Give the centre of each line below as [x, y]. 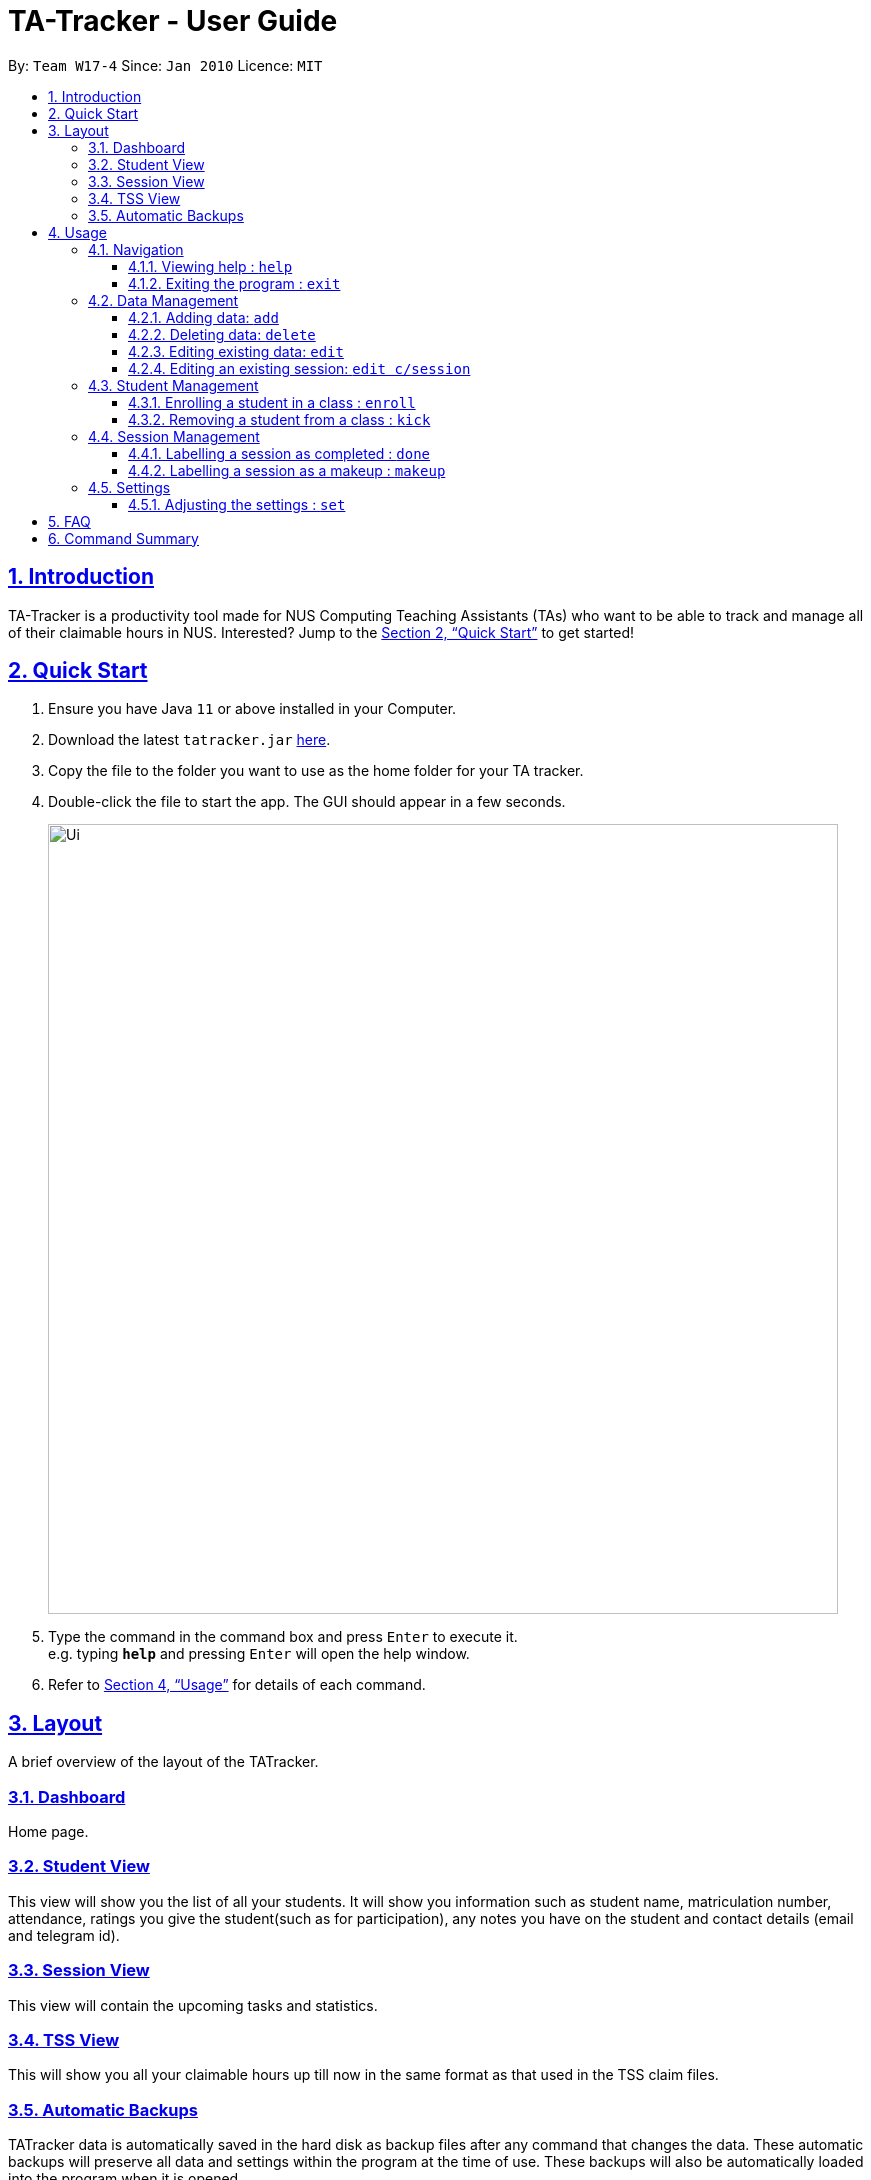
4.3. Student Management [173, 385]
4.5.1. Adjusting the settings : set [237, 504]
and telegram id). [64, 1935]
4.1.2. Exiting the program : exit [234, 283]
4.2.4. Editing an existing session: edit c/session [299, 368]
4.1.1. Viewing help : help [210, 266]
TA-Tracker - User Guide [173, 21]
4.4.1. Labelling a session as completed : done [279, 453]
